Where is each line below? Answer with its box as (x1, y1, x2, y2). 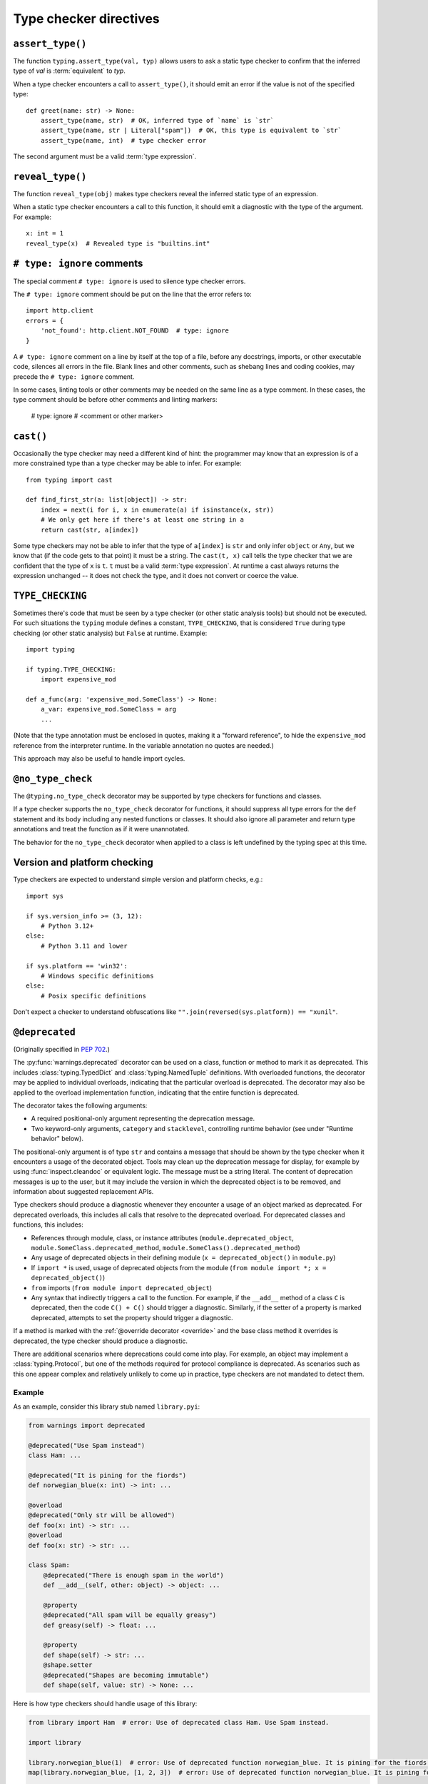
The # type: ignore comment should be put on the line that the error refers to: (13, 290, 253, 298)
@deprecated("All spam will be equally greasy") (43, 1611, 217, 1619)
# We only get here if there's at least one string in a (40, 516, 244, 524)
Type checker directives (13, 11, 160, 26)
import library (28, 1738, 81, 1746)
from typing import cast (26, 475, 113, 484)
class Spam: (28, 1561, 71, 1569)
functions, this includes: (13, 1220, 83, 1229)
